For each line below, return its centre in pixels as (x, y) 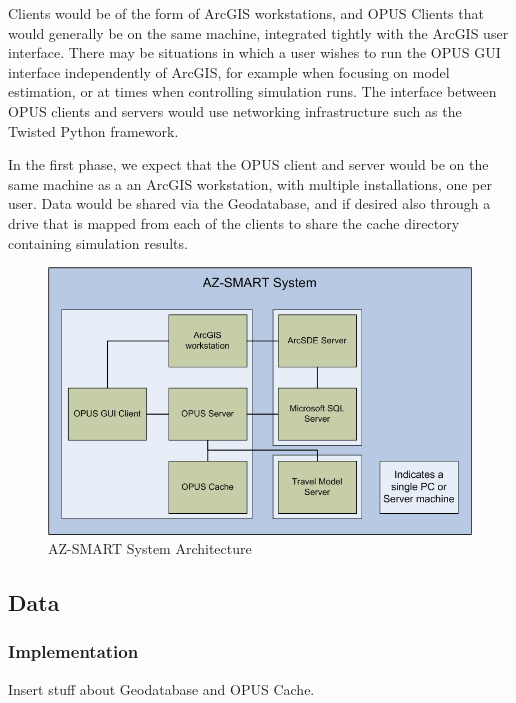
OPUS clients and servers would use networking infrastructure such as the (235, 110)
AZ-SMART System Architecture (150, 548)
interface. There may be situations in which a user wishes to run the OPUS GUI (254, 52)
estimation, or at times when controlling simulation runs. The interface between (252, 91)
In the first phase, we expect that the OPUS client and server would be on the (248, 164)
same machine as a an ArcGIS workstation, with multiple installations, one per (250, 183)
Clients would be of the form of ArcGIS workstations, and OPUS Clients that (246, 13)
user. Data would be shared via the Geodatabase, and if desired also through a (249, 203)
